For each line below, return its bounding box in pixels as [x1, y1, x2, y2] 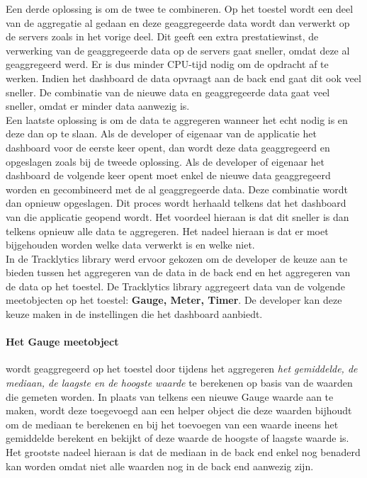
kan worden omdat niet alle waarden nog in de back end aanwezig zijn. [6, 458, 314, 473]
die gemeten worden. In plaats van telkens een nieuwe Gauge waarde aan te [6, 389, 334, 404]
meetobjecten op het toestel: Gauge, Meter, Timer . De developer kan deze [6, 292, 342, 307]
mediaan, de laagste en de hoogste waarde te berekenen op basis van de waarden [6, 375, 353, 390]
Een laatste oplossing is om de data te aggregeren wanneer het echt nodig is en [6, 112, 348, 127]
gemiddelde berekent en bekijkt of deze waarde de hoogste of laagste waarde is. [6, 431, 349, 445]
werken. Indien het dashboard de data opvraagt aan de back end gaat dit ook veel [6, 70, 361, 85]
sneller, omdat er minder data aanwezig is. [6, 98, 190, 113]
